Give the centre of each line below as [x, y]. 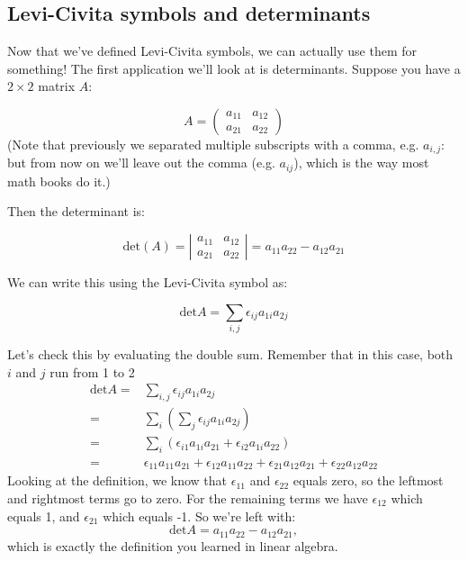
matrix [57, 86]
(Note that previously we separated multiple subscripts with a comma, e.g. [213, 144]
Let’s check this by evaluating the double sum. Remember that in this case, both [230, 354]
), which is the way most [361, 163]
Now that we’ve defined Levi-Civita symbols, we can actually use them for [212, 51]
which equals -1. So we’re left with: [199, 516]
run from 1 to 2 [92, 371]
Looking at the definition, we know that [117, 480]
